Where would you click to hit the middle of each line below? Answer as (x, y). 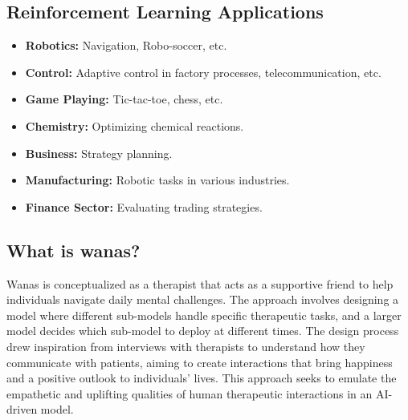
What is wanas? (73, 250)
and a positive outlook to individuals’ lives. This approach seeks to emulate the (202, 378)
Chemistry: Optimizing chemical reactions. (135, 125)
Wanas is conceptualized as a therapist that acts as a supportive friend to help (200, 283)
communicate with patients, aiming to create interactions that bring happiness (200, 362)
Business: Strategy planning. (99, 153)
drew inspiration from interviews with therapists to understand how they (186, 346)
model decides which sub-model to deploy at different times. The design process (203, 331)
